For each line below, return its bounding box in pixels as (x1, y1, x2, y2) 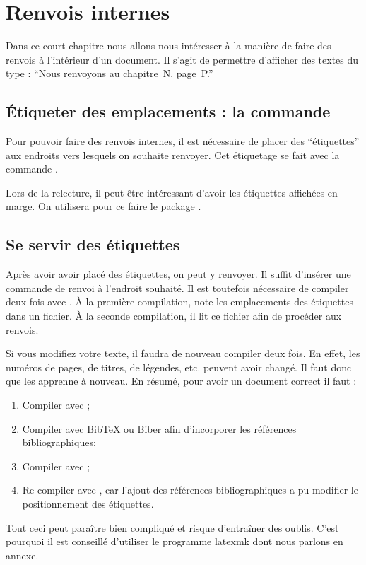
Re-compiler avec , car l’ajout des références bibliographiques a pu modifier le (22, 482, 358, 497)
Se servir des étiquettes (6, 233, 180, 255)
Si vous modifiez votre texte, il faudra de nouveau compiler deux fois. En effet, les (6, 346, 360, 361)
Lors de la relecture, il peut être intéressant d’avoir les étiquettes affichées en (6, 185, 338, 199)
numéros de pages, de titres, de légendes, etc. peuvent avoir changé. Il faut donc (6, 359, 352, 374)
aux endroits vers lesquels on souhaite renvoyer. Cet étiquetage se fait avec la (6, 147, 340, 162)
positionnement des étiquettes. (22, 496, 154, 511)
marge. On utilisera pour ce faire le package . (6, 199, 201, 214)
